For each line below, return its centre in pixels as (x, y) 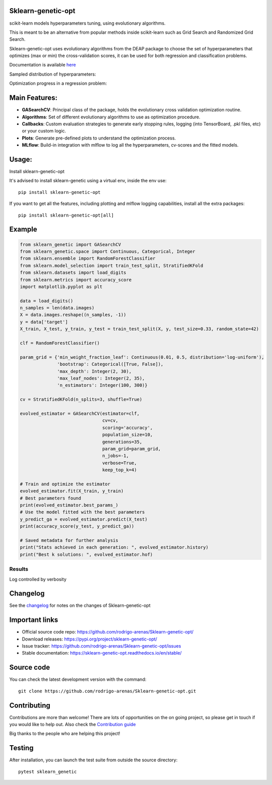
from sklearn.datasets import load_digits (73, 273)
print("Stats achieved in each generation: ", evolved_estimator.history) (114, 547)
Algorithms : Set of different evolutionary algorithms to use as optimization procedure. (111, 117)
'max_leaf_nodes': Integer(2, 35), (101, 378)
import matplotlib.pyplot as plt (61, 287)
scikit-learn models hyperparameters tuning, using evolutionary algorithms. (87, 23)
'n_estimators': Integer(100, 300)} (103, 385)
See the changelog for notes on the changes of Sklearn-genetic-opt (80, 605)
